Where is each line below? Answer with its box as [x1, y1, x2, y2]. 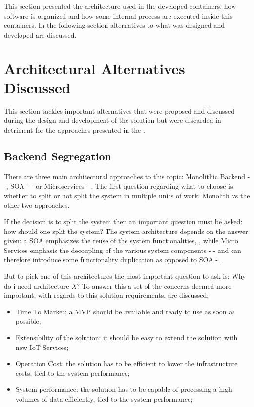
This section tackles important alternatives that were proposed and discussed [4, 105, 235, 116]
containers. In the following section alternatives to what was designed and [4, 20, 225, 30]
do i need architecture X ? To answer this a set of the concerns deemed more [4, 280, 232, 291]
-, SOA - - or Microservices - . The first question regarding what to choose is [4, 181, 233, 191]
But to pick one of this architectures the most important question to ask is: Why [4, 271, 246, 281]
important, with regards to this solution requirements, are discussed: [4, 290, 209, 300]
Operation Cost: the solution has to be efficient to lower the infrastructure [15, 358, 238, 368]
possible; [15, 316, 41, 326]
